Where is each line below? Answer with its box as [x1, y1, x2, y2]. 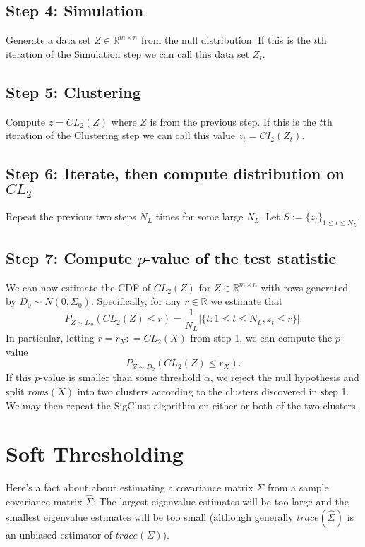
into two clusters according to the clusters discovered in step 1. [77, 383, 349, 398]
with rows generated [261, 279, 348, 294]
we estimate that [210, 294, 283, 308]
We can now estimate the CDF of [6, 279, 150, 294]
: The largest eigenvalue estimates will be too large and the [93, 494, 349, 509]
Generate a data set [6, 32, 91, 47]
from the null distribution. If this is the [140, 32, 311, 47]
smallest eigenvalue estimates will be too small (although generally [6, 509, 294, 524]
